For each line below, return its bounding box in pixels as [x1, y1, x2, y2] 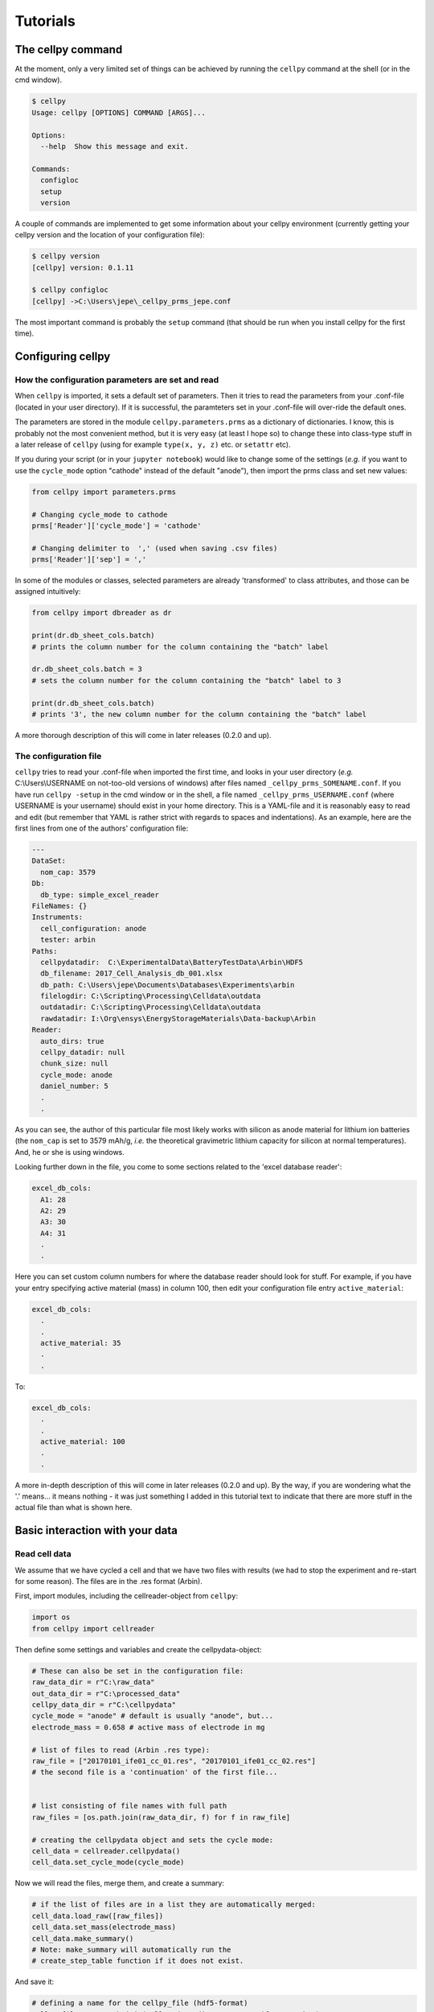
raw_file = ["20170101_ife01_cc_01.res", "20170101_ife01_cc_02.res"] [31, 1756, 317, 1766]
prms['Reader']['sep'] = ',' [31, 555, 147, 564]
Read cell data [14, 1548, 72, 1560]
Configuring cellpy [14, 350, 111, 364]
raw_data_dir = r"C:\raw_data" [31, 1678, 156, 1687]
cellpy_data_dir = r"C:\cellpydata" [31, 1700, 177, 1709]
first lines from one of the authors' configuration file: [14, 823, 189, 833]
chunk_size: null [40, 1059, 108, 1068]
